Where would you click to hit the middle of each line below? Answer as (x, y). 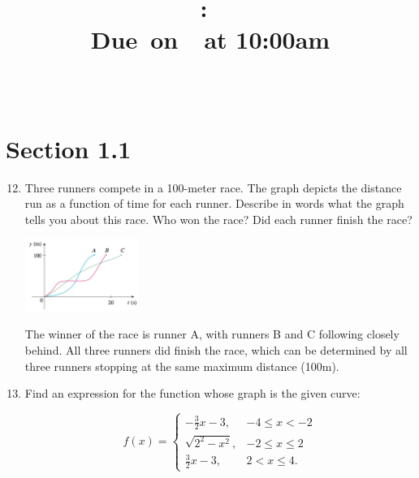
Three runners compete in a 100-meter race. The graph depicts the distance (213, 187)
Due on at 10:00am (210, 39)
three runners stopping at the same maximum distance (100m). (182, 366)
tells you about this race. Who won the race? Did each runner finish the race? (218, 219)
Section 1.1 (69, 148)
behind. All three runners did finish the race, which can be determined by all (216, 350)
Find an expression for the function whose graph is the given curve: (192, 393)
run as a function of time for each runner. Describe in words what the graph (214, 203)
